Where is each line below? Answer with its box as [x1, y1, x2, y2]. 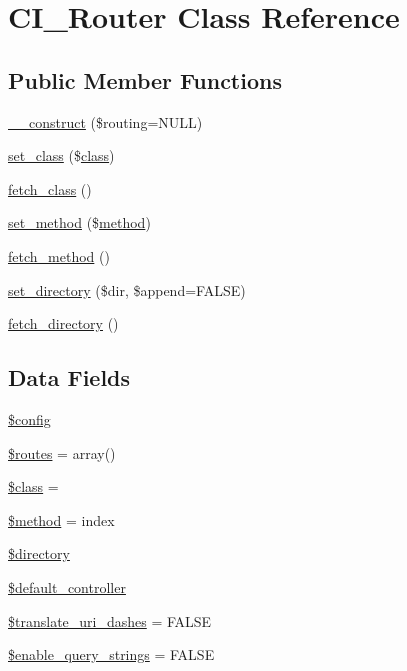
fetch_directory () [8, 313, 119, 334]
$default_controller [8, 576, 126, 597]
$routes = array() [8, 442, 116, 463]
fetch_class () [8, 178, 92, 199]
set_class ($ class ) [8, 145, 115, 166]
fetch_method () [8, 245, 110, 266]
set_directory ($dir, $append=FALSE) [8, 279, 246, 300]
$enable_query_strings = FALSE [8, 644, 215, 665]
